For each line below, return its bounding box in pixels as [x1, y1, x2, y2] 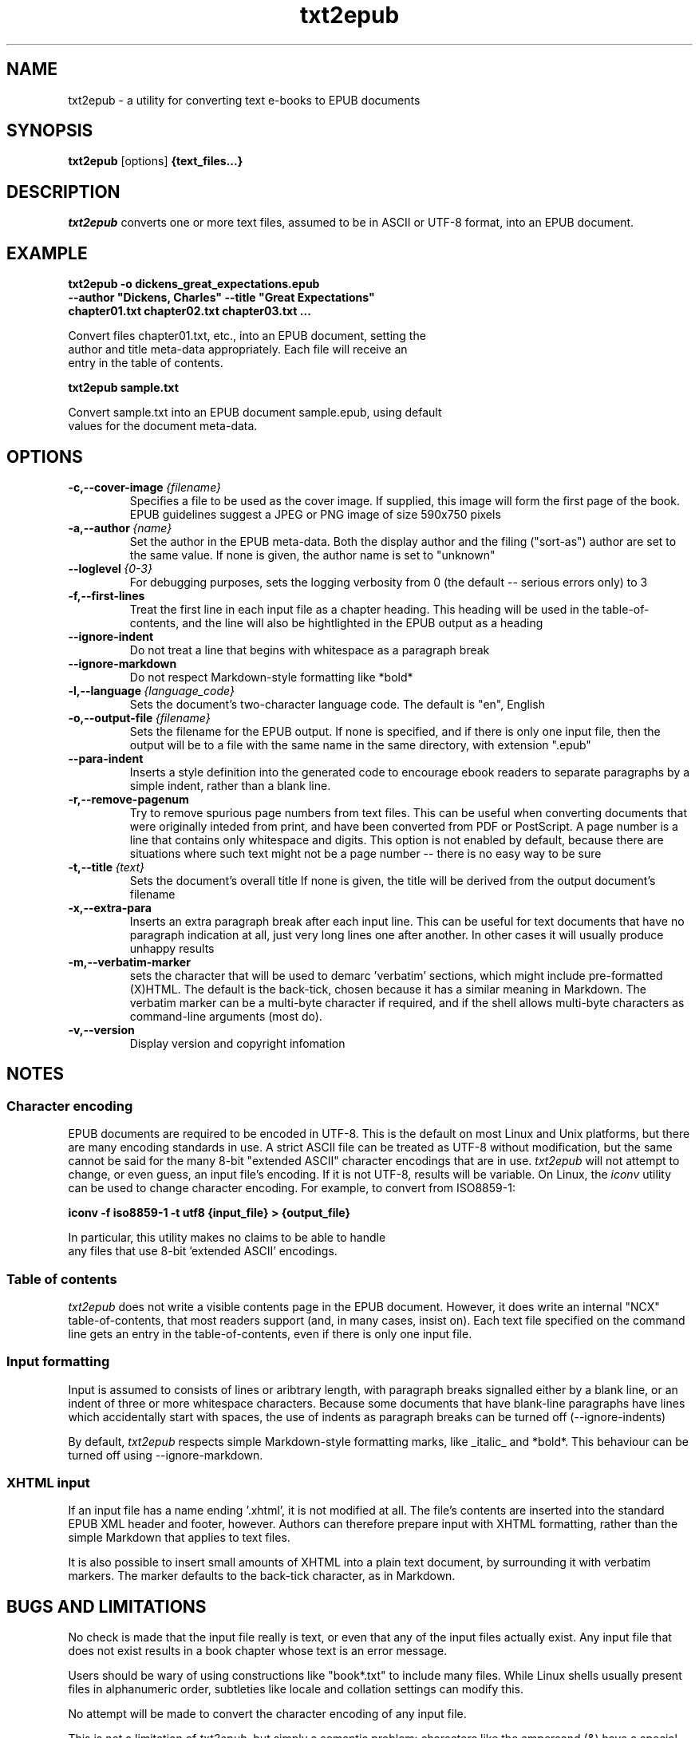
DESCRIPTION [6, 181, 120, 202]
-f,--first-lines [68, 588, 145, 602]
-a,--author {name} [68, 520, 172, 535]
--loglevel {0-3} [68, 561, 152, 575]
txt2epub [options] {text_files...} [68, 154, 243, 168]
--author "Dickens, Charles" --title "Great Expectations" [68, 290, 375, 305]
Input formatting [6, 1353, 110, 1370]
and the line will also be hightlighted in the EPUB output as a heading [182, 615, 543, 630]
